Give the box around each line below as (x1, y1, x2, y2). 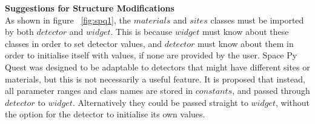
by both (5, 25, 34, 38)
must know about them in (197, 37, 294, 49)
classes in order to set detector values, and (5, 37, 162, 49)
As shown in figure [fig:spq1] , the (5, 13, 131, 26)
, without (276, 96, 310, 108)
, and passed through (232, 84, 310, 97)
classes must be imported (210, 13, 304, 26)
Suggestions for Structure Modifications (5, 2, 174, 14)
